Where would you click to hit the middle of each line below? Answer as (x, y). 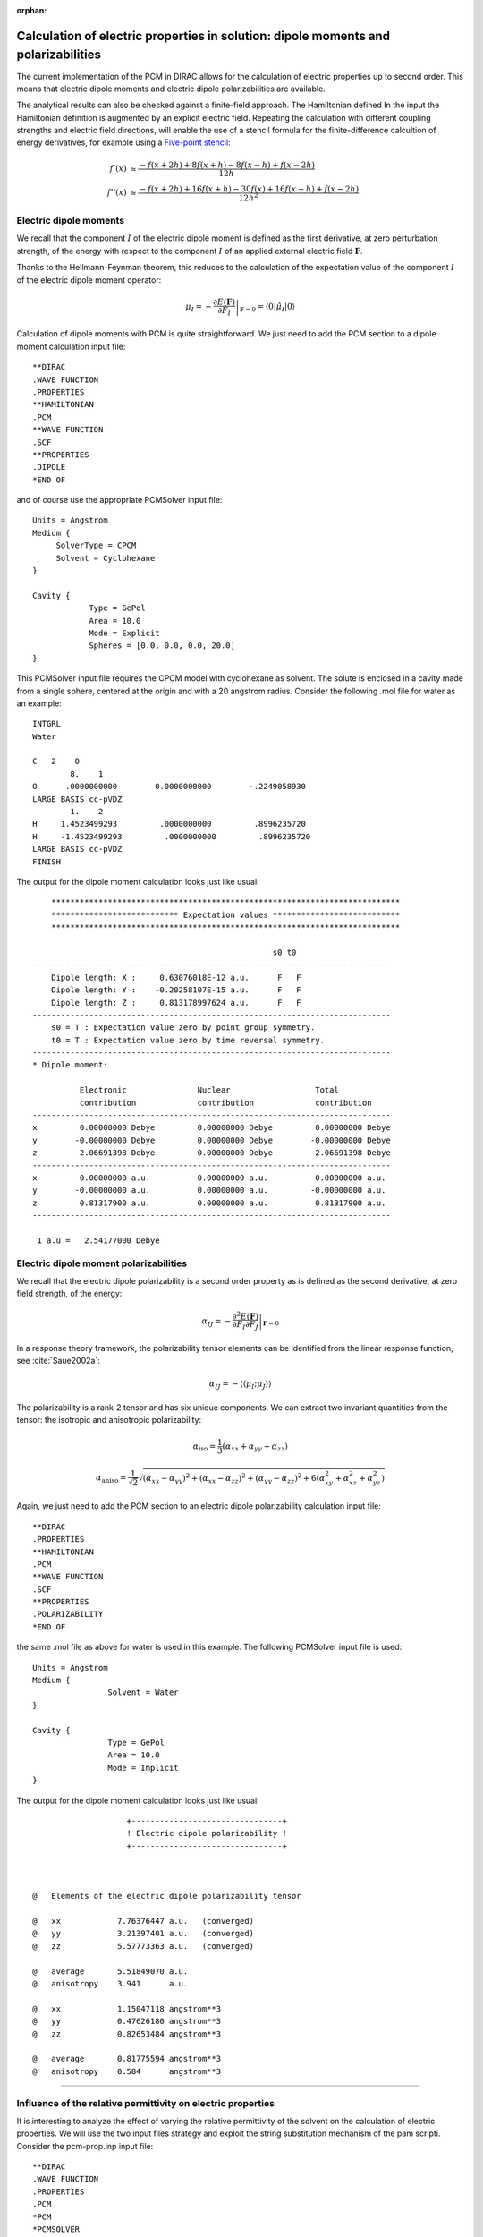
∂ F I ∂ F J (246, 1326)
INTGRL (47, 724)
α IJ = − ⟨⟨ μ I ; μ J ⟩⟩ (240, 1385)
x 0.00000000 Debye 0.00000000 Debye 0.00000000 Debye (212, 1128)
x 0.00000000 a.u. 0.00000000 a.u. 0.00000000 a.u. (209, 1178)
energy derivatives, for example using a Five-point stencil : (124, 142)
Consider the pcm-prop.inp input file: (85, 2146)
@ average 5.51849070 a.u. (110, 1971)
